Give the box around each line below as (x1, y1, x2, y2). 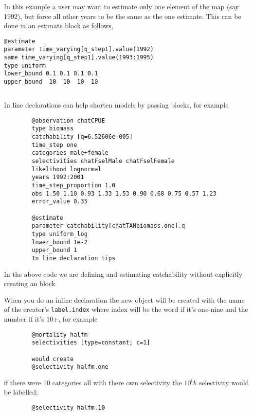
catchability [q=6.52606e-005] (32, 133, 133, 141)
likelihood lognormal (32, 165, 102, 173)
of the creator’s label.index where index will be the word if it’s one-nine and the (4, 304, 248, 314)
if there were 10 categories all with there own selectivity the (4, 377, 182, 387)
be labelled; (4, 387, 38, 397)
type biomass (32, 125, 74, 132)
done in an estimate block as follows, (4, 20, 113, 31)
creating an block (4, 278, 55, 289)
